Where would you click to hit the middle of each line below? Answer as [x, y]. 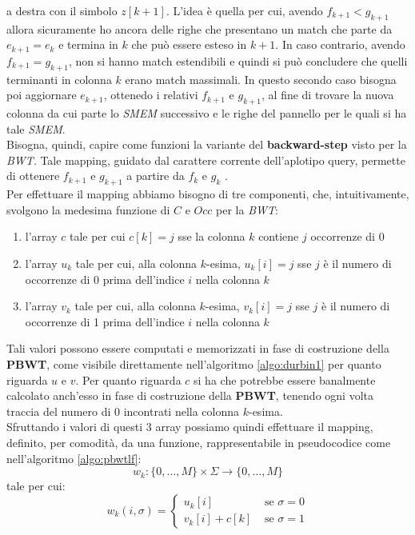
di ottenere [33, 176]
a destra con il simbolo [62, 10]
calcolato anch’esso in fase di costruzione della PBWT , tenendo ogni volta [190, 395]
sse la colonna [211, 236]
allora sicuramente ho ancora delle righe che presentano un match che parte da [200, 28]
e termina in [88, 44]
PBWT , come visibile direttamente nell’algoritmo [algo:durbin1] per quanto [194, 363]
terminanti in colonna [59, 79]
